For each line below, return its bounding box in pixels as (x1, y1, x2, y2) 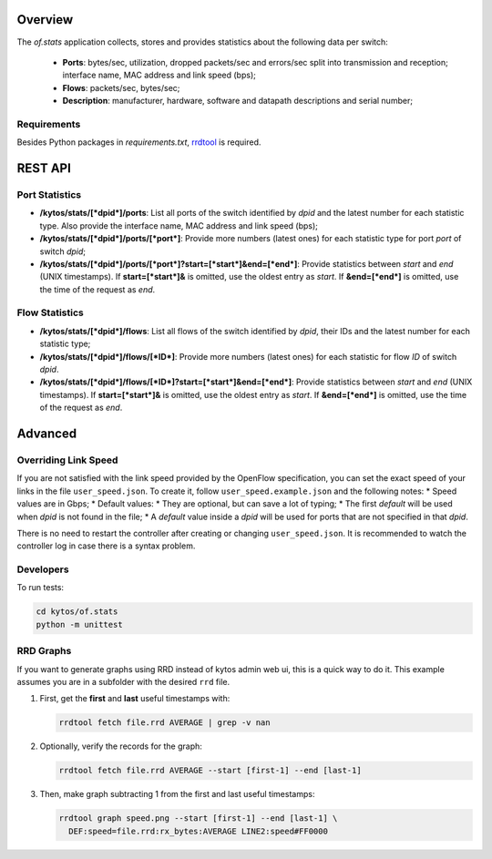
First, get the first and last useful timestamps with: (39, 693, 231, 704)
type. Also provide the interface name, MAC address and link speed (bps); (39, 220, 319, 231)
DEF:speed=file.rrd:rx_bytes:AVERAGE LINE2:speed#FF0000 (68, 825, 328, 836)
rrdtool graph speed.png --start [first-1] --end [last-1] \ (58, 813, 338, 823)
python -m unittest (36, 619, 123, 629)
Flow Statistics (16, 306, 84, 319)
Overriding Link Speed (16, 454, 118, 466)
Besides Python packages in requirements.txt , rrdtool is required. (16, 137, 261, 148)
